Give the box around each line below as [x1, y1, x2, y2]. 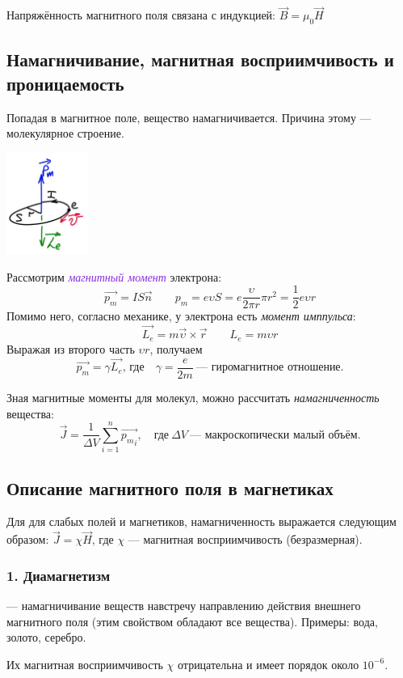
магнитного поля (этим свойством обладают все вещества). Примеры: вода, [6, 612, 378, 629]
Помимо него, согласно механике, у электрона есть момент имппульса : [6, 307, 356, 324]
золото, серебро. [6, 629, 86, 646]
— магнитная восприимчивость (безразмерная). [128, 531, 363, 548]
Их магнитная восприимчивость [6, 655, 163, 672]
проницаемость [6, 70, 124, 95]
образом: [6, 531, 49, 548]
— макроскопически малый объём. [190, 429, 361, 441]
